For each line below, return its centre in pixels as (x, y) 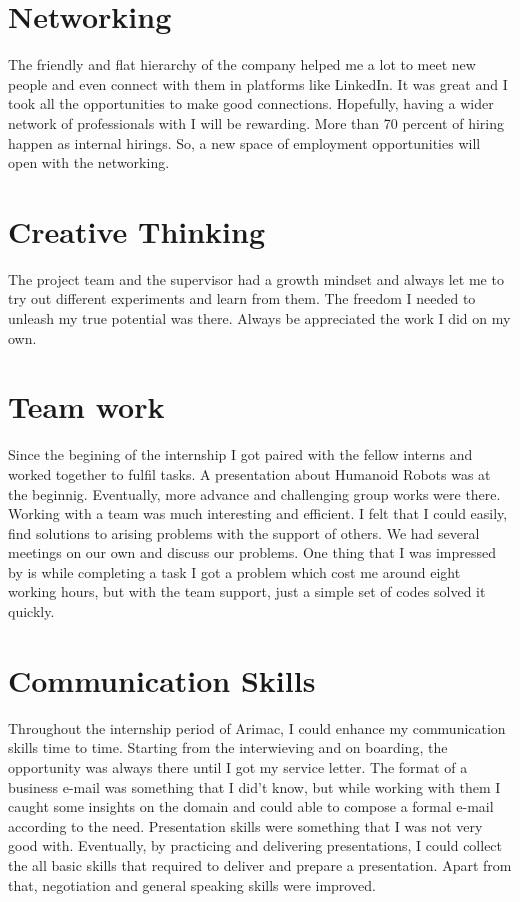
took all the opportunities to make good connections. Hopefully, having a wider (251, 103)
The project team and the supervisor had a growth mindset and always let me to (256, 278)
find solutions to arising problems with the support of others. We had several (244, 532)
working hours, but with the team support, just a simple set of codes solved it (247, 591)
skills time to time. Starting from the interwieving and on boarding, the (228, 747)
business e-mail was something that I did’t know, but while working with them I (254, 786)
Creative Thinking (137, 230)
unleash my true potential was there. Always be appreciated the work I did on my (259, 318)
